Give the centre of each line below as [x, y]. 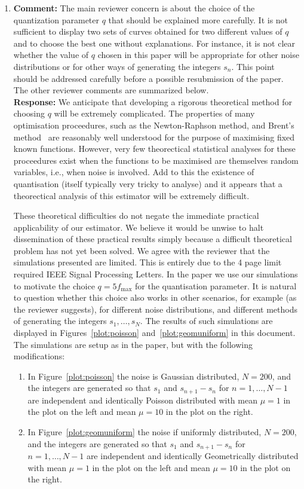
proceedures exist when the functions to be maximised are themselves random [156, 160]
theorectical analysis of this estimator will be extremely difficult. [131, 195]
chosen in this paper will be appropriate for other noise [198, 55]
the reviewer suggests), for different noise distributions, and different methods [156, 309]
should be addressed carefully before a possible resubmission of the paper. [148, 78]
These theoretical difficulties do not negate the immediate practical [136, 216]
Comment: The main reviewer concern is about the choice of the [134, 8]
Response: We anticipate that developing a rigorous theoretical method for [153, 101]
